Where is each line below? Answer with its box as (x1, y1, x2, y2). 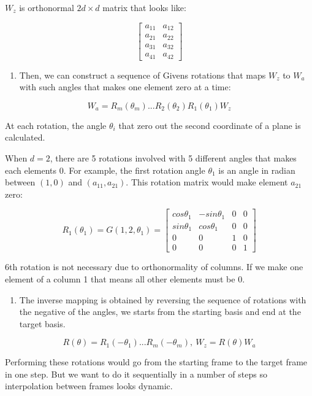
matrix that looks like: (102, 1, 186, 14)
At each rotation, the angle (5, 118, 107, 131)
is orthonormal (19, 1, 74, 14)
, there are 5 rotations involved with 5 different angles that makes (50, 151, 297, 164)
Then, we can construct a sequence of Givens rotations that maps (19, 68, 266, 81)
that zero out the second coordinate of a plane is (118, 118, 301, 131)
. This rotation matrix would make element (126, 176, 288, 188)
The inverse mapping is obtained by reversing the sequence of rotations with (19, 293, 306, 306)
